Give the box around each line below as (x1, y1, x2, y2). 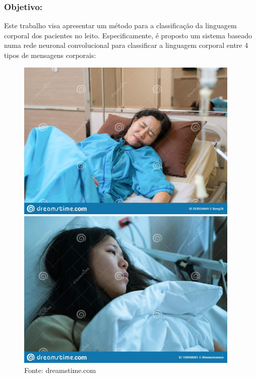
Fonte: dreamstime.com (24, 364, 96, 375)
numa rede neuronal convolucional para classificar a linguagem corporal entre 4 (4, 40, 248, 50)
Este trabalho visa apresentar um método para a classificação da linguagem (4, 20, 237, 31)
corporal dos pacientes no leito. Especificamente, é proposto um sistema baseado (4, 30, 252, 40)
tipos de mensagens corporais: (4, 50, 96, 60)
